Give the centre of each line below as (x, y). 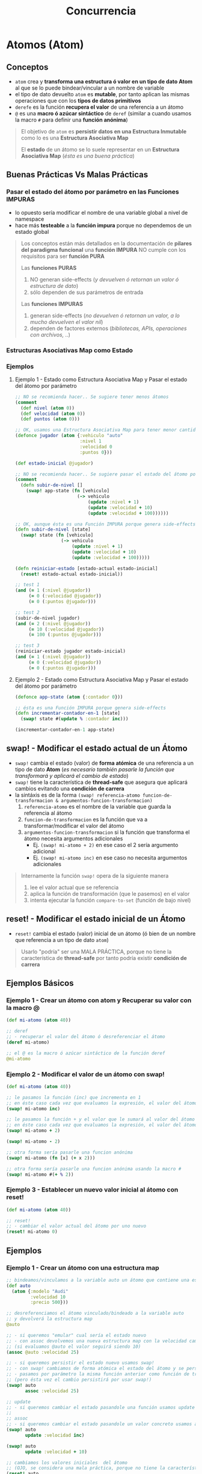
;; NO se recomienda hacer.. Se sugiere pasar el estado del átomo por (106, 474)
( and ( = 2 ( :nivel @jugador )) (53, 623)
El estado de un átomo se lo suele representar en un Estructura (100, 149)
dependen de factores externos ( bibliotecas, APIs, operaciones (109, 328)
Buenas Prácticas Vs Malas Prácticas (77, 175)
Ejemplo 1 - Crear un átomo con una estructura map (83, 1268)
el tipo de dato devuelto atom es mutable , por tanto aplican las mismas (102, 94)
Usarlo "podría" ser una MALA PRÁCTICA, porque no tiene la (96, 952)
